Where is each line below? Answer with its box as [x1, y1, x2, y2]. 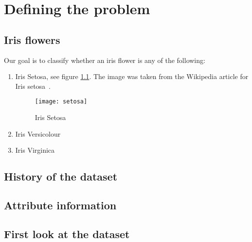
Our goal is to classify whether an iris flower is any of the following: [4, 55, 205, 65]
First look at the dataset [4, 226, 130, 241]
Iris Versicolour [15, 128, 61, 139]
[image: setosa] [35, 98, 88, 105]
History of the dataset [4, 169, 118, 184]
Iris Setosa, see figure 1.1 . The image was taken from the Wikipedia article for [15, 71, 249, 81]
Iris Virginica [15, 145, 55, 155]
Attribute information [4, 197, 117, 212]
